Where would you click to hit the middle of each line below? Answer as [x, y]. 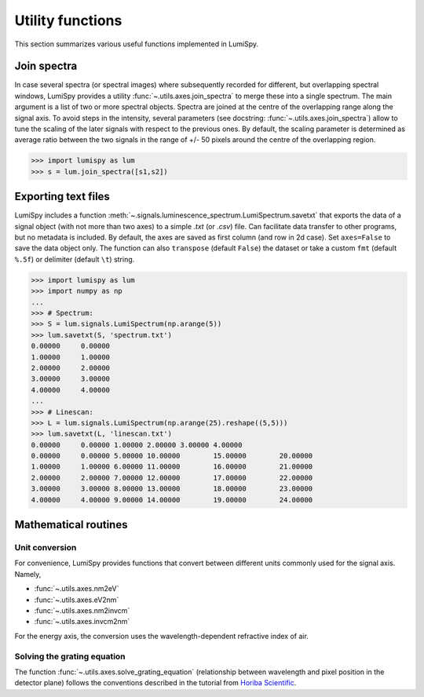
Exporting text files [62, 197]
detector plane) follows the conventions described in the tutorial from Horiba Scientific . [155, 683]
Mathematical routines [71, 525]
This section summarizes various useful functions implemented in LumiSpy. [137, 44]
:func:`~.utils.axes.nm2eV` [77, 589]
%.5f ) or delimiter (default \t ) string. [75, 259]
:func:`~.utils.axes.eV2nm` [77, 600]
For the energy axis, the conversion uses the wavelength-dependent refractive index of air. [162, 636]
